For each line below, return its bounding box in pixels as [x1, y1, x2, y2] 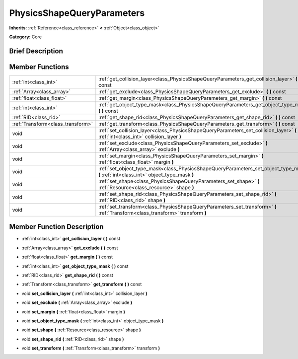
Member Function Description [9, 222, 104, 231]
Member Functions [9, 63, 69, 71]
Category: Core [9, 34, 42, 40]
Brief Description [9, 47, 63, 55]
